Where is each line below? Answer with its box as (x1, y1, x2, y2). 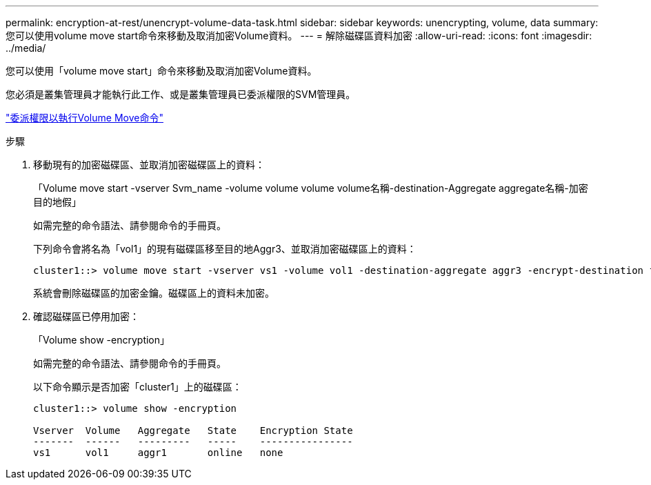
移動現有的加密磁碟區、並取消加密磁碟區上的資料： (33, 159, 265, 170)
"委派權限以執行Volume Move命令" (6, 112, 163, 123)
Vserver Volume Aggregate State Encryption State (33, 425, 353, 436)
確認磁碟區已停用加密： (33, 310, 139, 322)
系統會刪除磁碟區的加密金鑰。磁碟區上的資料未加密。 (33, 287, 274, 299)
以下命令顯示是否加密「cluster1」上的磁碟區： (33, 381, 242, 393)
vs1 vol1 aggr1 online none (33, 447, 283, 458)
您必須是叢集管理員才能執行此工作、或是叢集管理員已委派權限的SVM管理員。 (6, 88, 356, 100)
